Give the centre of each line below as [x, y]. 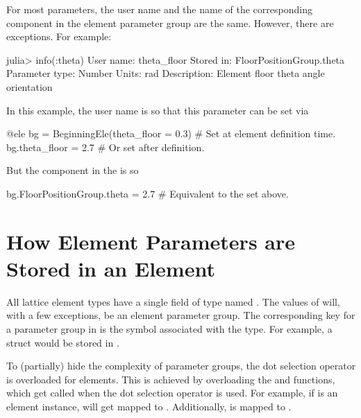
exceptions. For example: [59, 36]
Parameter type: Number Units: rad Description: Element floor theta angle [166, 73]
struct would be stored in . [63, 342]
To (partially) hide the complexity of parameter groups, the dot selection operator [181, 366]
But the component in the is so [73, 170]
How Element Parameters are [151, 241]
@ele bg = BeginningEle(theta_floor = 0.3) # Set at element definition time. [171, 133]
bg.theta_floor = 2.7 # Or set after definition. [106, 147]
